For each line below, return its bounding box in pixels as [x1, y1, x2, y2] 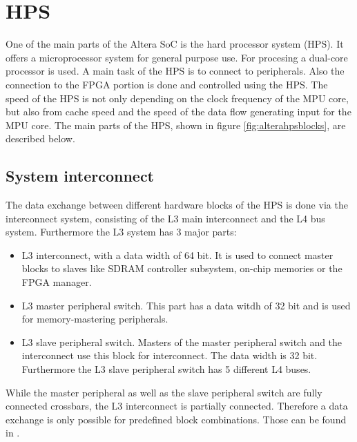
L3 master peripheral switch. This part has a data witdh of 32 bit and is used [21, 298, 351, 312]
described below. [6, 131, 75, 146]
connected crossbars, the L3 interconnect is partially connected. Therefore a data [6, 398, 348, 413]
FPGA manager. [21, 275, 92, 289]
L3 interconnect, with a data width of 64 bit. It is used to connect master [21, 247, 334, 262]
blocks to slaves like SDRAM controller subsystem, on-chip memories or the [21, 261, 342, 276]
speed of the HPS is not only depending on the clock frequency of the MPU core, [6, 90, 349, 105]
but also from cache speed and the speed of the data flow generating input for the [6, 104, 351, 119]
